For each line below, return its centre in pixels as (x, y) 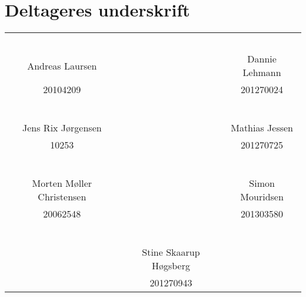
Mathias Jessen (262, 128)
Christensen (62, 197)
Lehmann (262, 72)
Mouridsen (262, 197)
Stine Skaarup (171, 252)
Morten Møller (62, 183)
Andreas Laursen (62, 65)
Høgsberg (171, 266)
